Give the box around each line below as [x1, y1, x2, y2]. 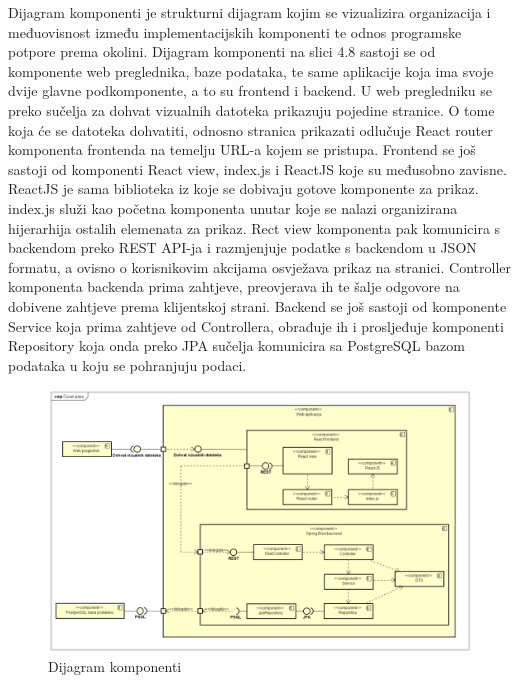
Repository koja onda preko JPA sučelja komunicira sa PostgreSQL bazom [8, 335, 465, 356]
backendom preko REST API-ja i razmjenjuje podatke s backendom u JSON [8, 237, 477, 258]
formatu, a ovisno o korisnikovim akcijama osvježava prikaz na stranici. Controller [8, 256, 511, 277]
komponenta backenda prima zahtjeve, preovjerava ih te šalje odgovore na [8, 276, 460, 297]
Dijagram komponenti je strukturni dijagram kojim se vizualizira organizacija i [8, 2, 491, 22]
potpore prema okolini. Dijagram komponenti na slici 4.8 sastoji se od [8, 41, 436, 62]
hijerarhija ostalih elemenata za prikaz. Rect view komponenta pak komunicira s [8, 217, 501, 238]
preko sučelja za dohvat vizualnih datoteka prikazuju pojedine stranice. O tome [8, 99, 495, 120]
